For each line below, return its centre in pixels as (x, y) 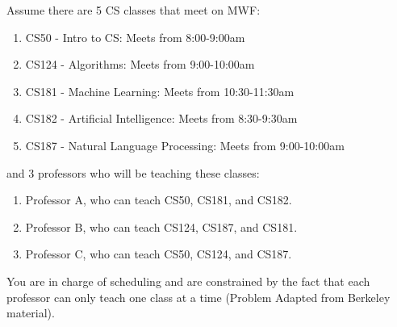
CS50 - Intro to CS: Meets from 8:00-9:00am (135, 37)
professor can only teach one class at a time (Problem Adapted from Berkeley (198, 297)
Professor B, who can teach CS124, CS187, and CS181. (161, 226)
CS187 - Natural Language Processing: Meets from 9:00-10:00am (185, 145)
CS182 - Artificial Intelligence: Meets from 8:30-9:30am (161, 118)
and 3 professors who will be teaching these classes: (133, 172)
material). (31, 313)
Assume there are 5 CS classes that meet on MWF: (134, 10)
